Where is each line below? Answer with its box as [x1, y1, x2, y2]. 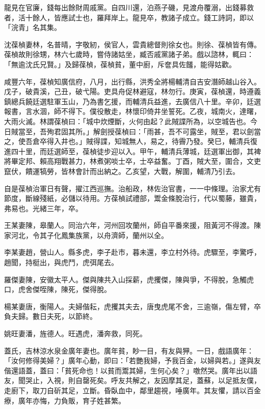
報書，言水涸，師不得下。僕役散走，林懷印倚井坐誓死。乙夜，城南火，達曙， [4, 106, 261, 116]
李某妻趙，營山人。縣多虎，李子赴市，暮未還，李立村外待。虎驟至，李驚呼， [4, 247, 261, 257]
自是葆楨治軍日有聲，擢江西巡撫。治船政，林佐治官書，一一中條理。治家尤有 [4, 183, 261, 193]
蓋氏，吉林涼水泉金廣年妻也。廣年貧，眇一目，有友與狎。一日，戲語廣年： [4, 345, 254, 356]
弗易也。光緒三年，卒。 [4, 202, 83, 213]
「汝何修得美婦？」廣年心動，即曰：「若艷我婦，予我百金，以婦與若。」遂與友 [4, 355, 261, 366]
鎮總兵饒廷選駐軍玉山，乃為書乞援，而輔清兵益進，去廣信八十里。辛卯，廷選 [4, 96, 261, 106]
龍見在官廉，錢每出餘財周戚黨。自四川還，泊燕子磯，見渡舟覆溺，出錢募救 [4, 2, 254, 12]
